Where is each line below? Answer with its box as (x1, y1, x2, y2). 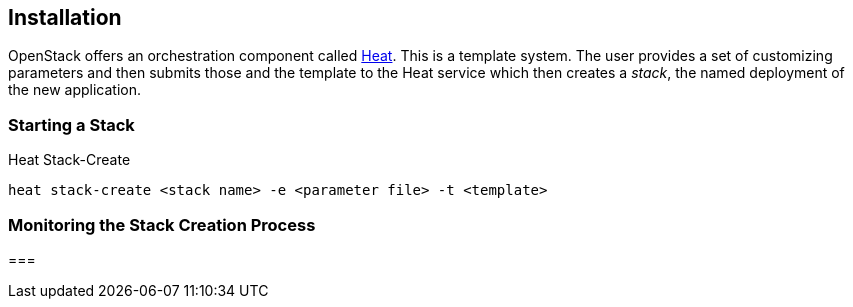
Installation (8, 5, 122, 30)
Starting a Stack (8, 114, 135, 135)
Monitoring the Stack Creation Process (8, 214, 316, 235)
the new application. (8, 81, 141, 99)
